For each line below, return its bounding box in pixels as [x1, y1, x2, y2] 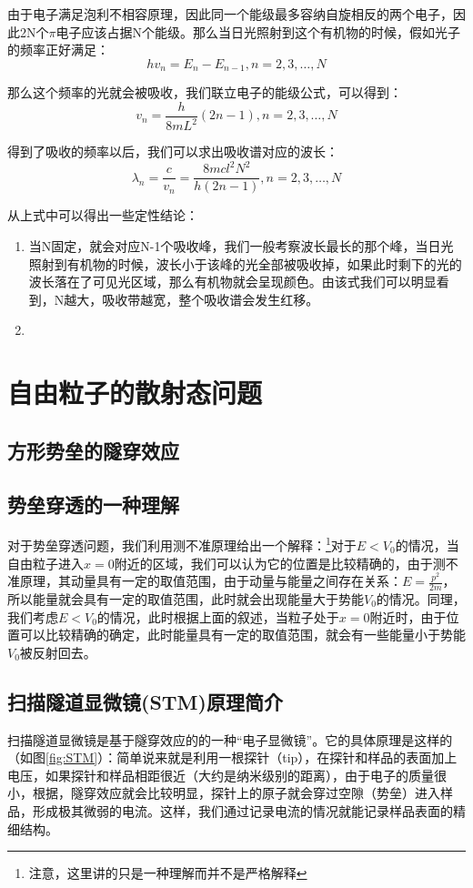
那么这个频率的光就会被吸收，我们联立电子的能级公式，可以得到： [7, 83, 402, 102]
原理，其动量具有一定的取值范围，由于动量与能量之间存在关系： [19, 571, 402, 590]
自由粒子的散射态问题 [7, 374, 263, 411]
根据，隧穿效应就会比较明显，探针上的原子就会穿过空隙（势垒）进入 [32, 783, 440, 802]
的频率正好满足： [7, 40, 109, 59]
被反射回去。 [19, 642, 96, 661]
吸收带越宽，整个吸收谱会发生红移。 [102, 289, 319, 308]
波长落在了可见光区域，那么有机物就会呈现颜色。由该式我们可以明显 [28, 272, 437, 291]
